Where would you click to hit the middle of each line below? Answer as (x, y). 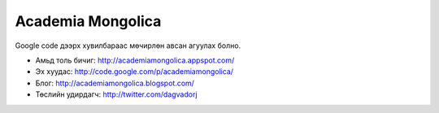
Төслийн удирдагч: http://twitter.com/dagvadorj (117, 94)
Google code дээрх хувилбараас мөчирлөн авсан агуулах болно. (128, 46)
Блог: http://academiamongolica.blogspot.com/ (115, 83)
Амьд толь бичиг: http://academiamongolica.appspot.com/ (135, 60)
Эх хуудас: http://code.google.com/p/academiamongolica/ (134, 72)
